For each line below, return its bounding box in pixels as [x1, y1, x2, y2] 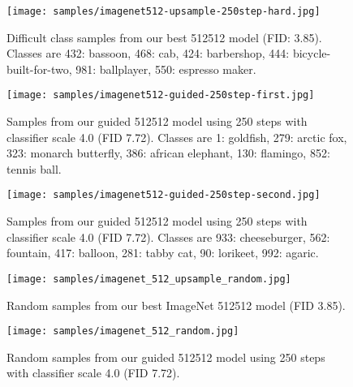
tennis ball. [6, 160, 62, 177]
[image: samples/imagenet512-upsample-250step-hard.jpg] [6, 6, 321, 17]
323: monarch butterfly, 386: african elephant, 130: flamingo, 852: [6, 144, 330, 161]
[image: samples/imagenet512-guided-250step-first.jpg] [6, 89, 315, 101]
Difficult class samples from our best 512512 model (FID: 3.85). [6, 28, 322, 45]
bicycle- [292, 45, 331, 62]
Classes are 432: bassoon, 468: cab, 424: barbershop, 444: [6, 45, 290, 62]
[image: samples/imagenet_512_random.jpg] [6, 325, 239, 338]
